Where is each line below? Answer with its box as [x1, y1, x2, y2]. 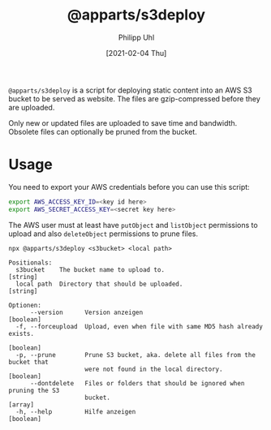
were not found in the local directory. [84, 365, 223, 373]
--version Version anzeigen [29, 308, 144, 316]
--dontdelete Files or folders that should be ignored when [29, 379, 245, 387]
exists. [8, 329, 35, 338]
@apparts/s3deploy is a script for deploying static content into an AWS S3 [8, 85, 253, 95]
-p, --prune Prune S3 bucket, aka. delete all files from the [15, 350, 256, 359]
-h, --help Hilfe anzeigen [15, 407, 136, 415]
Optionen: [8, 301, 42, 309]
